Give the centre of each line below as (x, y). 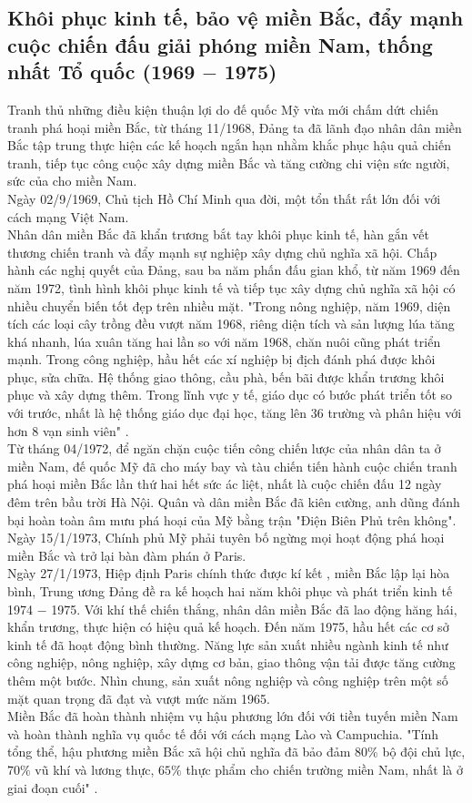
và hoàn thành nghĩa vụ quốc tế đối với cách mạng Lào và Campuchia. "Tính (223, 733)
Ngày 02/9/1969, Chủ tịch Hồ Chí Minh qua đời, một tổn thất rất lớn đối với (224, 198)
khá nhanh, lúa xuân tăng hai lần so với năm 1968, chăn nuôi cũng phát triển (224, 341)
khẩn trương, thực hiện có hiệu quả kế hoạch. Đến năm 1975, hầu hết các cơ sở (228, 627)
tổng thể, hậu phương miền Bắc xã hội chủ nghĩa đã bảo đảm (179, 752)
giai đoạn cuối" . (53, 787)
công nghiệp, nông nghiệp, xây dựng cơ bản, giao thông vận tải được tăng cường (231, 662)
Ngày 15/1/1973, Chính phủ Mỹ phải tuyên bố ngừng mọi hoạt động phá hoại (226, 538)
